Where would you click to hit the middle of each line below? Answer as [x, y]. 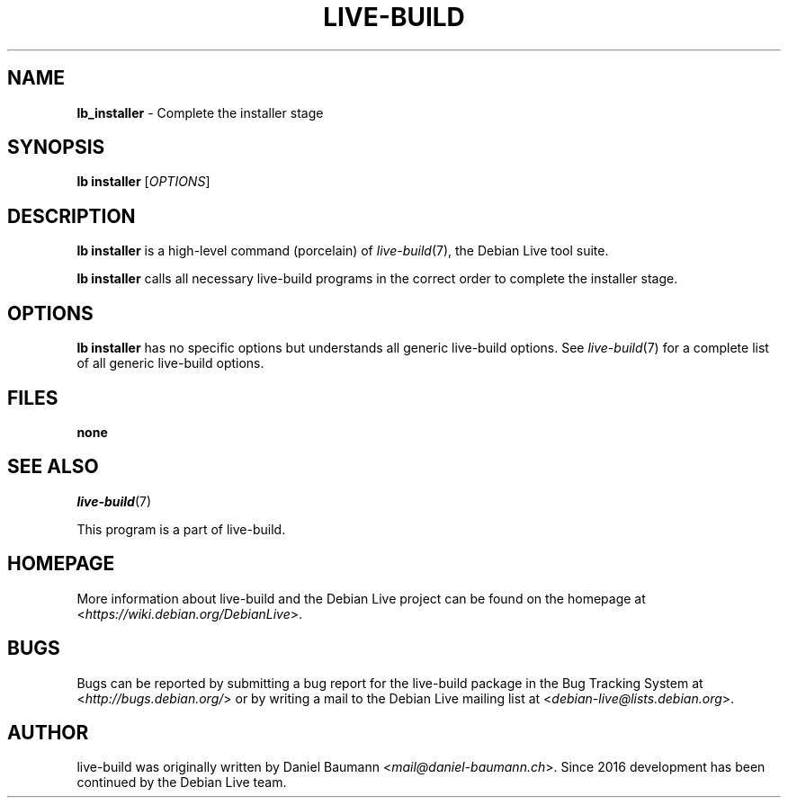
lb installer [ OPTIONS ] [143, 182]
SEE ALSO [53, 467]
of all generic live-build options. [170, 363]
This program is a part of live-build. [181, 529]
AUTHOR [48, 732]
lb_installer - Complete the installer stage [200, 112]
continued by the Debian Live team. [182, 783]
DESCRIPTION [72, 216]
